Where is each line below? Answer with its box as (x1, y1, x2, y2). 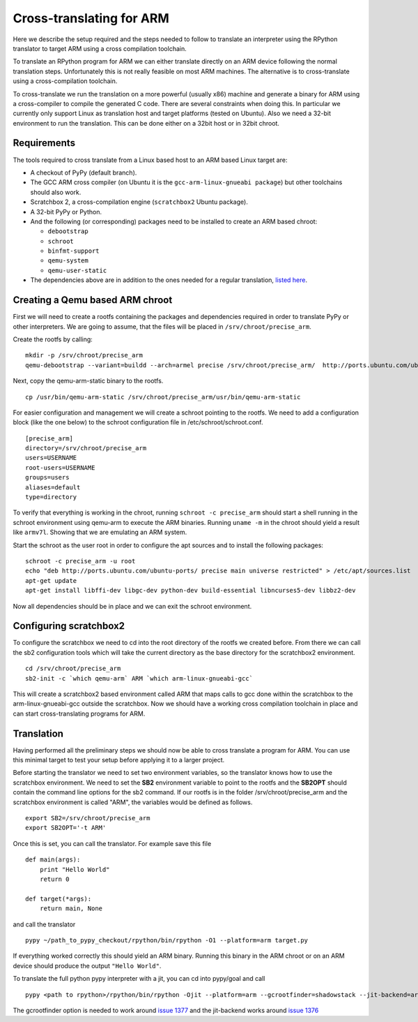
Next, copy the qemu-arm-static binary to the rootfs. (13, 377, 164, 385)
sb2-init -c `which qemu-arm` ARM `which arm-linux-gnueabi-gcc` (25, 674, 254, 682)
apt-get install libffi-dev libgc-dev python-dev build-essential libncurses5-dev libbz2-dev (25, 586, 356, 595)
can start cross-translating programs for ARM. (13, 709, 146, 718)
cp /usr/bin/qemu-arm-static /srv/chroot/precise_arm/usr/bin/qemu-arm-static (25, 393, 301, 401)
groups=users (25, 473, 70, 482)
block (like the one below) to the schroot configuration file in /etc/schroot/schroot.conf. (13, 418, 264, 427)
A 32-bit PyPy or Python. (30, 207, 102, 216)
